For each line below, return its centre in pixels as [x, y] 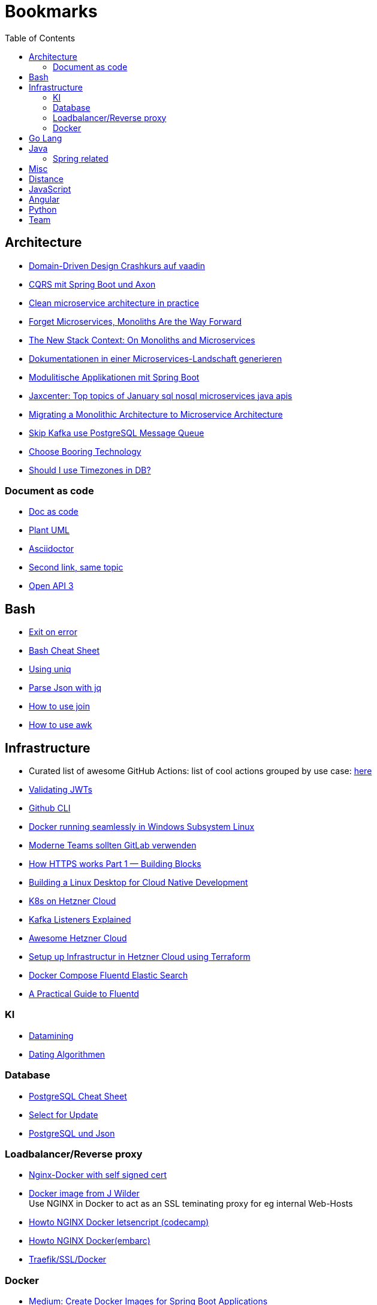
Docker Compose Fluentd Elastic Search [108, 975]
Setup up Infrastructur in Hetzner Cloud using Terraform [140, 957]
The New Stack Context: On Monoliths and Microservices [142, 340]
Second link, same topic [76, 567]
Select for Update [64, 1114]
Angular [44, 199]
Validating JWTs [61, 790]
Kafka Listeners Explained [80, 920]
